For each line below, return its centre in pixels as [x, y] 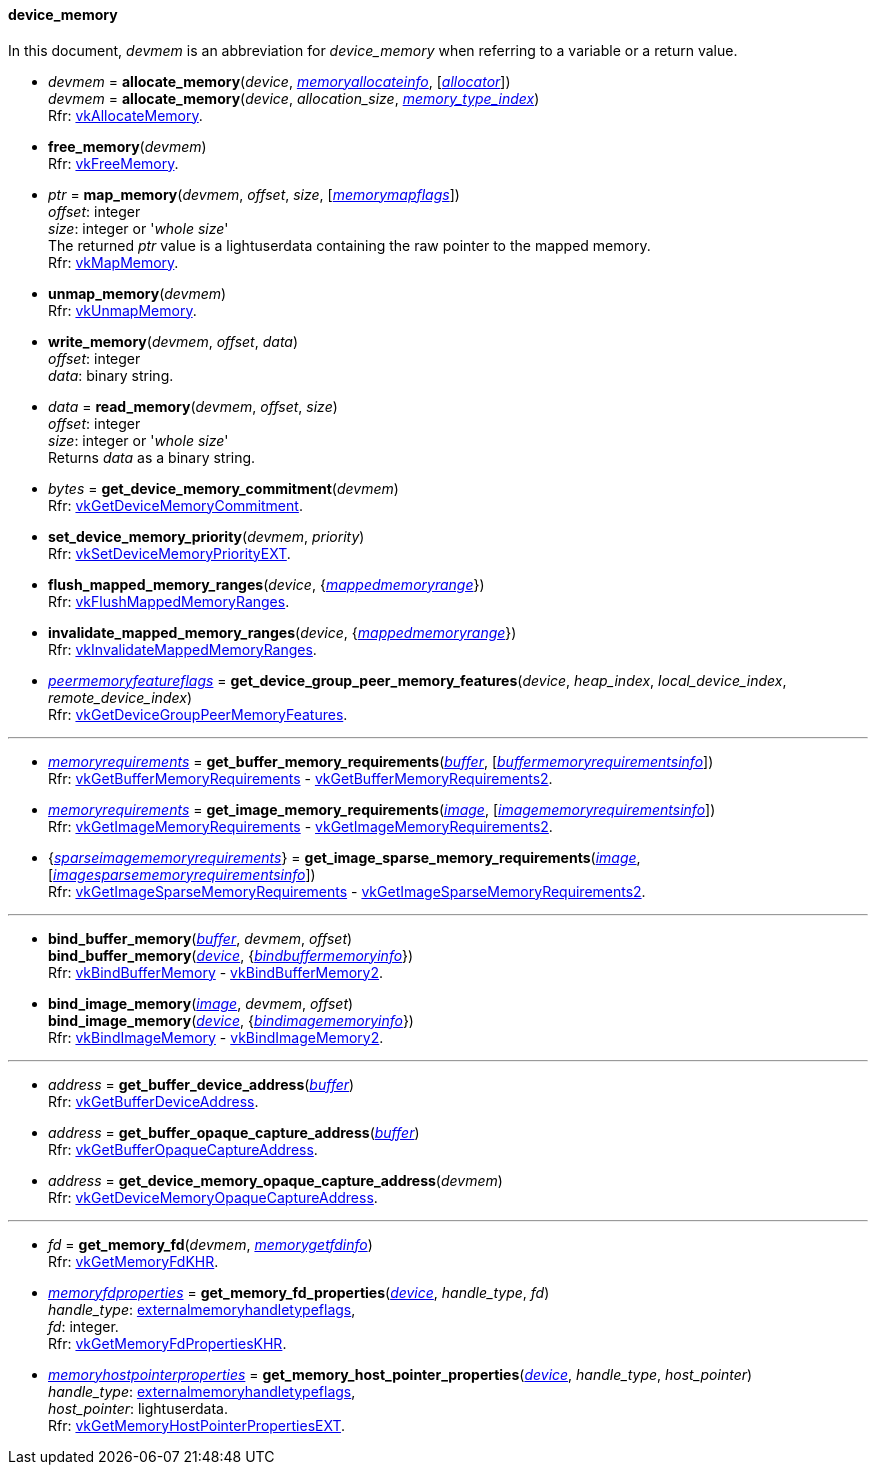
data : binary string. [111, 375]
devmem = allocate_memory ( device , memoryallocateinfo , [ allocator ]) [279, 81]
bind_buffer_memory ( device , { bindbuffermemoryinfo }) [231, 955]
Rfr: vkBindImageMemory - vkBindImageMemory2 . [216, 1037]
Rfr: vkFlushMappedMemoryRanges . [169, 601]
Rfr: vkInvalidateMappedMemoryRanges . [182, 649]
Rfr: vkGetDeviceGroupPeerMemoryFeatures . [198, 714]
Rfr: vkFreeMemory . [113, 163]
